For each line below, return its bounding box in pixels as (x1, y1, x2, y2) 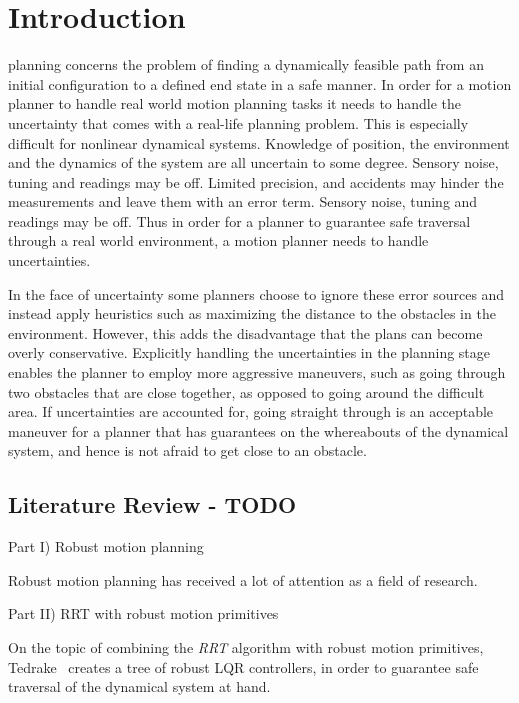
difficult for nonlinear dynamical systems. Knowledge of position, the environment (8, 132, 510, 153)
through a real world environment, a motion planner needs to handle (8, 230, 429, 251)
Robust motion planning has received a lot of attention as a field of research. (8, 569, 478, 590)
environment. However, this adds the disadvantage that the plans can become (8, 322, 483, 343)
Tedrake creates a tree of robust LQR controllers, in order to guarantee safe (8, 656, 479, 677)
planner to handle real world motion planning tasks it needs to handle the (8, 93, 462, 114)
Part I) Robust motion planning (8, 536, 204, 557)
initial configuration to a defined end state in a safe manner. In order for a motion (8, 73, 512, 94)
